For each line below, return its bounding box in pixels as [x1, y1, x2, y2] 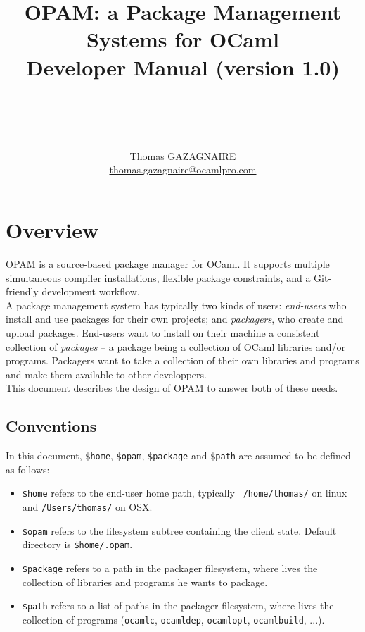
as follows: [6, 461, 50, 476]
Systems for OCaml [87, 25, 279, 54]
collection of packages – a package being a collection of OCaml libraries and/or [6, 339, 345, 354]
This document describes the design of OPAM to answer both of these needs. [6, 380, 338, 395]
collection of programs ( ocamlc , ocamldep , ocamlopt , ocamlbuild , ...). [22, 612, 325, 626]
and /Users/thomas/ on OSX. [22, 500, 153, 514]
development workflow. [41, 284, 140, 299]
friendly [6, 284, 39, 299]
